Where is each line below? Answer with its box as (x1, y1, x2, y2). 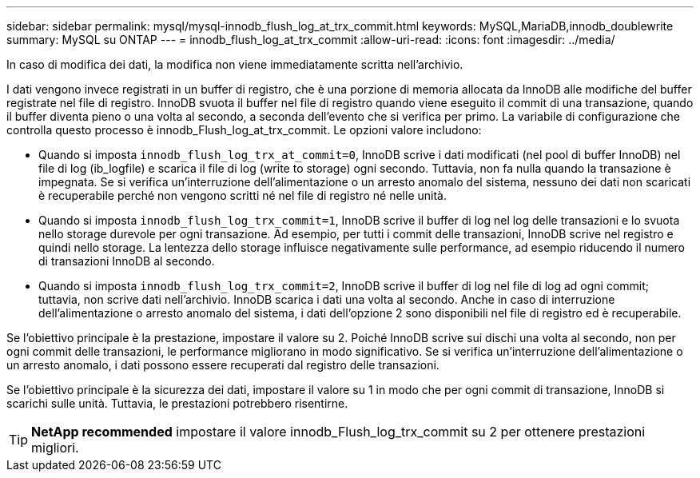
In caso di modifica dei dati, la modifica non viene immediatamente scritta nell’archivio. (6, 58, 463, 71)
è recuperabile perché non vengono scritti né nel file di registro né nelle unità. (38, 189, 447, 202)
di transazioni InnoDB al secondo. (38, 254, 215, 268)
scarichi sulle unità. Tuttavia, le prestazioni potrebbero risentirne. (6, 396, 348, 410)
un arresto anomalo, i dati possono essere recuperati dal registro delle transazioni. (6, 358, 439, 372)
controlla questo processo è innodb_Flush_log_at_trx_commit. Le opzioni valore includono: (6, 123, 482, 137)
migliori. (31, 440, 79, 456)
